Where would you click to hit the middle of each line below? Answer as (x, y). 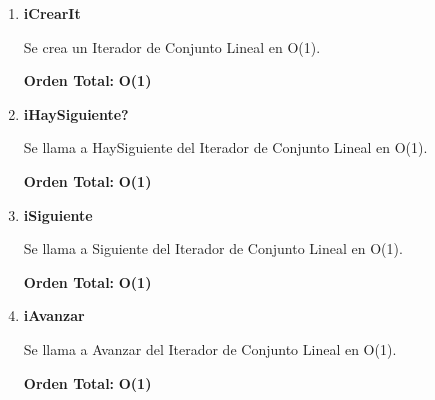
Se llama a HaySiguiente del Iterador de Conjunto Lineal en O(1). (225, 147)
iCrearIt (52, 13)
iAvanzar (54, 315)
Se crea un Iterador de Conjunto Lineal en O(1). (172, 46)
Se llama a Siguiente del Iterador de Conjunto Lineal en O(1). (213, 248)
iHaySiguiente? (76, 113)
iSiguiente (58, 214)
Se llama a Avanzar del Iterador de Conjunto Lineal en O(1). (210, 348)
